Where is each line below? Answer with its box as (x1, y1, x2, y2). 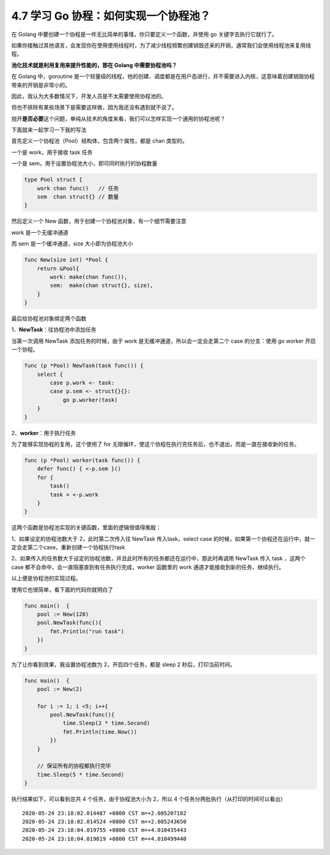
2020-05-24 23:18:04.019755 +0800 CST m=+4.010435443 (22, 827, 186, 834)
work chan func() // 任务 (37, 185, 119, 192)
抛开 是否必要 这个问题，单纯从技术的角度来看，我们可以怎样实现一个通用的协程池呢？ (11, 115, 226, 122)
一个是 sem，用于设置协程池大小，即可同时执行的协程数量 (11, 160, 158, 167)
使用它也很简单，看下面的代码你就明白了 (11, 585, 113, 593)
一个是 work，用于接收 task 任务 (11, 149, 93, 156)
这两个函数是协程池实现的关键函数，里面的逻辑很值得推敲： (11, 524, 161, 531)
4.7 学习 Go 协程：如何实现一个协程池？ (11, 9, 211, 23)
